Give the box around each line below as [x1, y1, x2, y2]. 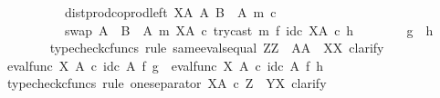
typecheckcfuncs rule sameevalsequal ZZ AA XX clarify [49, 38, 384, 57]
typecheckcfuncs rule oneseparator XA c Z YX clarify [6, 73, 327, 93]
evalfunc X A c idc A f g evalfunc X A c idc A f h [6, 55, 324, 74]
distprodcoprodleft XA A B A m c [64, 3, 277, 21]
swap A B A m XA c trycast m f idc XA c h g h [64, 20, 434, 39]
